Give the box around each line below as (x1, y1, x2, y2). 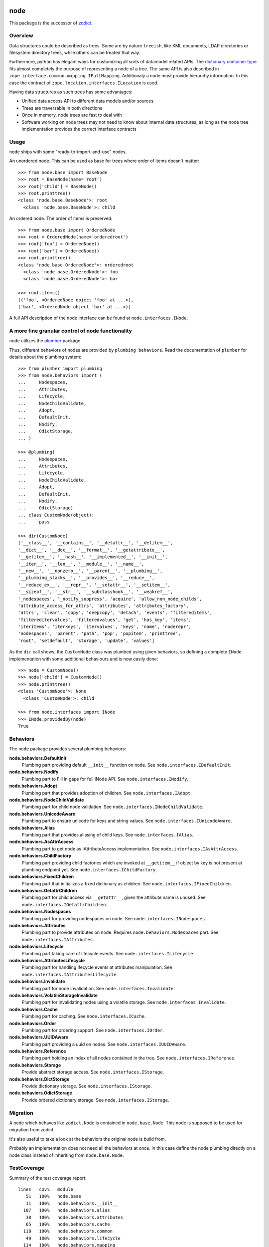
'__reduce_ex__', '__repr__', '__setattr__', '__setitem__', (18, 582, 170, 588)
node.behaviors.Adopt (9, 783, 57, 789)
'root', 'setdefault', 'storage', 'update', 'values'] (18, 637, 155, 643)
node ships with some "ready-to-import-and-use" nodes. (9, 149, 127, 155)
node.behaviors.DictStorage (9, 1076, 70, 1082)
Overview (9, 32, 33, 39)
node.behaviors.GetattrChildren (9, 888, 77, 894)
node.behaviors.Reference (9, 1048, 66, 1054)
